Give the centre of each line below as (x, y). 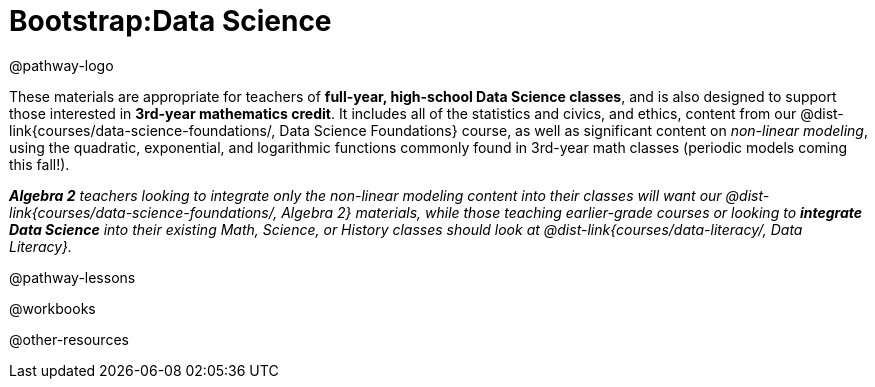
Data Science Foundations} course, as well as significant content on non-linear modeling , (573, 130)
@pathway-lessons (72, 277)
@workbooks (52, 308)
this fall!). (39, 164)
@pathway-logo (61, 65)
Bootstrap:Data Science (170, 21)
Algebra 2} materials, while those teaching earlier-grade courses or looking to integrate (572, 212)
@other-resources (69, 339)
